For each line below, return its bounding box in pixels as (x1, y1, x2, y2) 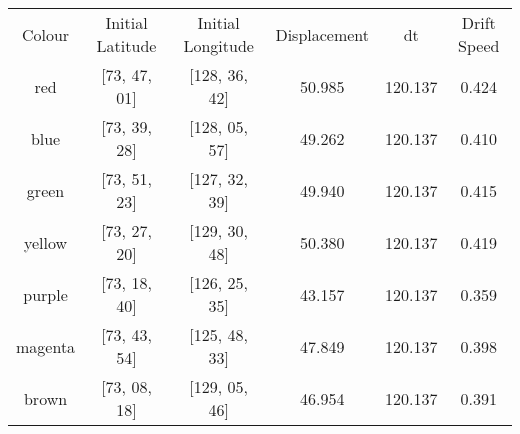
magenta (16, 334, 76, 358)
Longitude (183, 34, 254, 57)
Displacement (275, 22, 370, 46)
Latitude (96, 34, 157, 57)
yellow (24, 230, 68, 254)
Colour (21, 22, 70, 46)
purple (23, 282, 68, 306)
